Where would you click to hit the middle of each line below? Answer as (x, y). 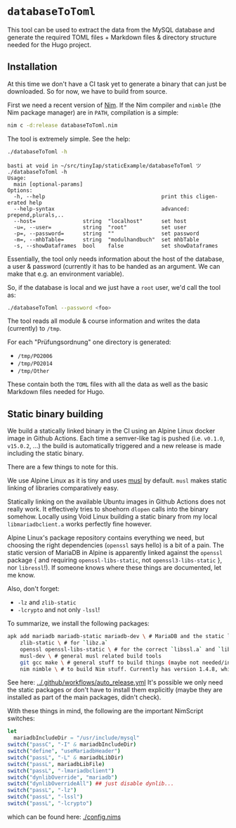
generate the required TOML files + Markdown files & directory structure (112, 37)
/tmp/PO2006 (35, 357)
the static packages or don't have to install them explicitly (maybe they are (115, 690)
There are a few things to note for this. (63, 467)
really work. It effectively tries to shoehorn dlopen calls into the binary (108, 509)
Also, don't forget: (33, 589)
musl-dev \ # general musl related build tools (91, 656)
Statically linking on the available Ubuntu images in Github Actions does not (117, 502)
